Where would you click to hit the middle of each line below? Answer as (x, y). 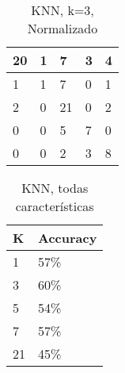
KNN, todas (55, 188)
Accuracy (68, 238)
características (55, 206)
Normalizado (62, 28)
